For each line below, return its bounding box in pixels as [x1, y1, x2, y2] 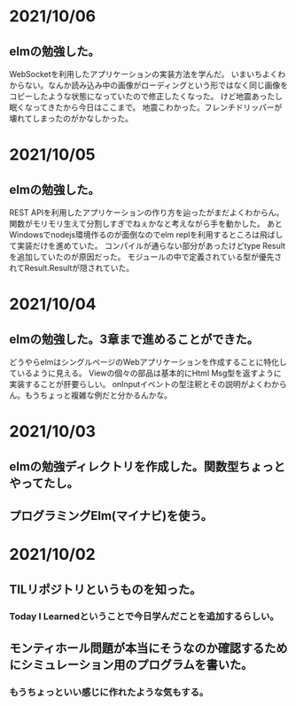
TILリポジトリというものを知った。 [9, 582, 202, 597]
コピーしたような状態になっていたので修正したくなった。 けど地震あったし [9, 91, 284, 101]
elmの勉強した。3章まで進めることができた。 [9, 331, 259, 346]
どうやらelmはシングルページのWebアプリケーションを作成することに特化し [9, 357, 288, 367]
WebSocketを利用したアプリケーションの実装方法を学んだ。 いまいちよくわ [9, 69, 286, 79]
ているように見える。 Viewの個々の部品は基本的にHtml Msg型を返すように [9, 368, 282, 378]
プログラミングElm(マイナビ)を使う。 [9, 508, 213, 524]
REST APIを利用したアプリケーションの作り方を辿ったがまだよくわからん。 [9, 207, 284, 218]
